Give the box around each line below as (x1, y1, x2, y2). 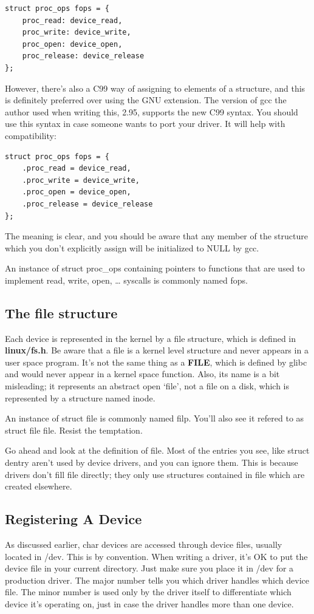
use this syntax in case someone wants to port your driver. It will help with (5, 117, 285, 130)
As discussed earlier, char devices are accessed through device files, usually (5, 538, 282, 550)
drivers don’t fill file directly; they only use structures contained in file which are (5, 468, 305, 480)
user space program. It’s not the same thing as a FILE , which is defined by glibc (5, 355, 307, 368)
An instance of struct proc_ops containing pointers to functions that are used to (5, 262, 305, 275)
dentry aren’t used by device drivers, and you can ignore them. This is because (5, 456, 298, 469)
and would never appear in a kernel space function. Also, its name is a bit (5, 367, 280, 380)
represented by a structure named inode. (5, 391, 155, 404)
